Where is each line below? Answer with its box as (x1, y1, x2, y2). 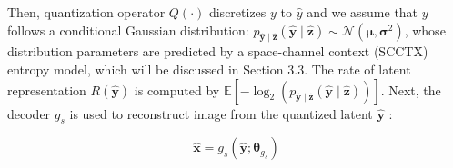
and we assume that (307, 3, 418, 21)
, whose (404, 20, 446, 39)
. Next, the (380, 80, 441, 99)
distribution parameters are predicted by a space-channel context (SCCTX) (7, 42, 428, 61)
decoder (7, 104, 51, 123)
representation (7, 80, 86, 99)
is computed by (134, 80, 220, 99)
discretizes (208, 3, 267, 21)
